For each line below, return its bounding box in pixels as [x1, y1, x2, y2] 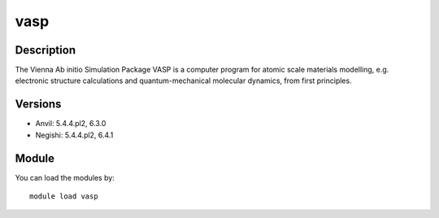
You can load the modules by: [15, 172, 115, 182]
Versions [15, 98, 62, 111]
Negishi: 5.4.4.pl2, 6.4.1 [35, 130, 114, 140]
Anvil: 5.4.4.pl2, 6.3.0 [35, 119, 106, 129]
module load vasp [29, 192, 98, 201]
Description [15, 43, 76, 57]
